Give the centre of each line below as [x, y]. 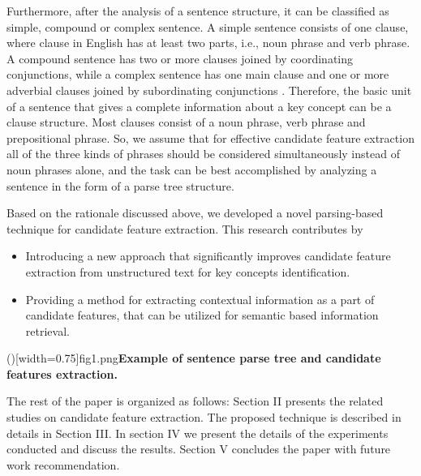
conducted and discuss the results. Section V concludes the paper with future [199, 449]
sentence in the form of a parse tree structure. [120, 185]
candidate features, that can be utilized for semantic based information [202, 315]
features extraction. [62, 373]
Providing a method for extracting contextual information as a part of [200, 299]
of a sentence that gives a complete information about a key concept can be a [199, 106]
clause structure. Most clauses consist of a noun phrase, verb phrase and [186, 122]
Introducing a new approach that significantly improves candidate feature [208, 256]
